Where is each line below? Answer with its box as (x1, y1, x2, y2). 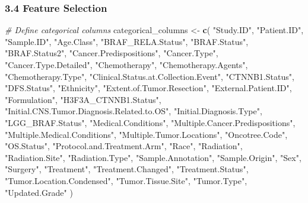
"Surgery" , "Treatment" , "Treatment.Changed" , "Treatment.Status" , (5, 163, 249, 175)
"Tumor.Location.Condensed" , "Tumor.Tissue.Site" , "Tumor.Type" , (5, 174, 247, 186)
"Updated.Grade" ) (5, 186, 73, 198)
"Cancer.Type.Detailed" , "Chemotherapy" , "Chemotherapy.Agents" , (5, 59, 248, 70)
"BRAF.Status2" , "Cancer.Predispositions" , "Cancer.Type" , (5, 47, 218, 59)
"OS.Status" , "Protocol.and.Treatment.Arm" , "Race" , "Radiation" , (5, 140, 243, 152)
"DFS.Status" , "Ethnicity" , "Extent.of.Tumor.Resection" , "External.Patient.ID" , (5, 82, 292, 94)
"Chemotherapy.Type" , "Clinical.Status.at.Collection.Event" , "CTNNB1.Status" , (5, 70, 294, 82)
